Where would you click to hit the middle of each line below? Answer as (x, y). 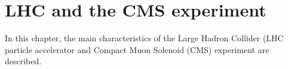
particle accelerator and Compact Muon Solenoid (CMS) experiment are (137, 49)
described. (23, 61)
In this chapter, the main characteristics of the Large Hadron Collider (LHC (144, 38)
